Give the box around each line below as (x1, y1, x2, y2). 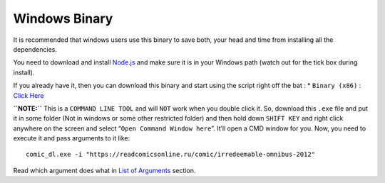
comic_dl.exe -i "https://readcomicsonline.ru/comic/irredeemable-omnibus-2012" (26, 150, 316, 159)
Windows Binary (13, 11, 113, 26)
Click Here (13, 91, 44, 99)
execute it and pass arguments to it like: (13, 134, 130, 143)
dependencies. (13, 45, 57, 53)
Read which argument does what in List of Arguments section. (13, 166, 196, 174)
